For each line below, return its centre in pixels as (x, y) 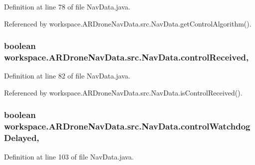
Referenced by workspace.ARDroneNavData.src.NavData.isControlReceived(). (123, 92)
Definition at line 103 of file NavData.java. (69, 156)
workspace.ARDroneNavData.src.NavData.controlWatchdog (127, 126)
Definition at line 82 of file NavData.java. (67, 76)
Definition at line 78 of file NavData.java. (67, 6)
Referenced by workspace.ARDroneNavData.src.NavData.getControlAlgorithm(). (128, 23)
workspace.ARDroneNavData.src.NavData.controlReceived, (127, 57)
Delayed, (22, 138)
